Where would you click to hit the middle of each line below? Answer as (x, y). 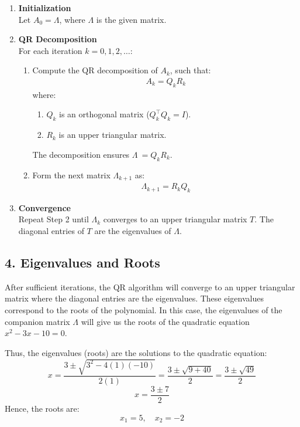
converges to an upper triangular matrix (175, 219)
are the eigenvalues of (133, 231)
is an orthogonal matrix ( (104, 114)
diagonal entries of (51, 231)
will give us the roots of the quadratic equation (165, 321)
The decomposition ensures (81, 154)
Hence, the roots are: (42, 409)
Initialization (45, 8)
